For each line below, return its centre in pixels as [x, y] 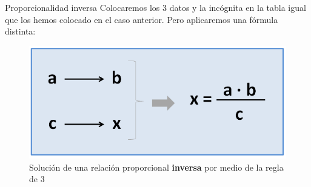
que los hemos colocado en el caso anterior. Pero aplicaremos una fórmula [142, 19]
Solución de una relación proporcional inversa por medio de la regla [156, 167]
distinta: [20, 31]
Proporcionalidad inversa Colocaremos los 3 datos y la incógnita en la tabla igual [155, 7]
